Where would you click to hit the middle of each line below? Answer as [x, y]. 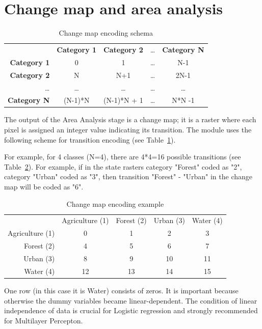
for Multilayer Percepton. [44, 320]
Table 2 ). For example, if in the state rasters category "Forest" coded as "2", [123, 166]
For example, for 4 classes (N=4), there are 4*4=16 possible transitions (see [123, 157]
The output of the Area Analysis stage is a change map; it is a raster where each [130, 119]
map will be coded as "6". [44, 186]
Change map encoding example [115, 203]
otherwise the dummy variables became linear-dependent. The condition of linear [131, 300]
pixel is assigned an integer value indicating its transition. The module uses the [128, 130]
